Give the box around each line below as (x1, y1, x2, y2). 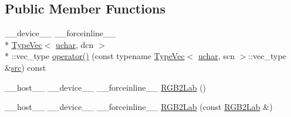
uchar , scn (198, 50, 235, 62)
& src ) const (5, 61, 46, 73)
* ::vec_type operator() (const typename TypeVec (5, 50, 185, 62)
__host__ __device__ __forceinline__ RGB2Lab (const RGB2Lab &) (5, 101, 273, 113)
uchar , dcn (56, 38, 94, 50)
